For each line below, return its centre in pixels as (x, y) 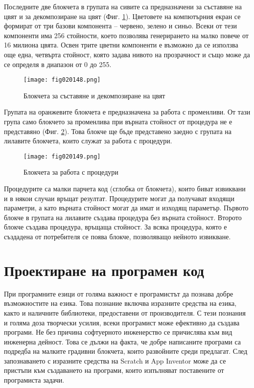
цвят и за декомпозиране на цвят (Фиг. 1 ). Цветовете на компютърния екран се (122, 16)
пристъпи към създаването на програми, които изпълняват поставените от (114, 370)
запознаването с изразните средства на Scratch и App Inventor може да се (115, 360)
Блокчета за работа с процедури (71, 172)
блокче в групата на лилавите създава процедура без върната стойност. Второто (123, 217)
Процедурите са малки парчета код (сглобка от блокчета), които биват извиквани (125, 189)
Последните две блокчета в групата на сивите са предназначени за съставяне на (123, 6)
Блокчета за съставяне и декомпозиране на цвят (94, 95)
